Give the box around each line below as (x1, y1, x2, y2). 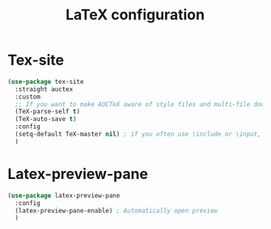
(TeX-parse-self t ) (15, 107, 81, 116)
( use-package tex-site (7, 77, 84, 85)
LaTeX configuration (65, 6, 205, 24)
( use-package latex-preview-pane (7, 191, 121, 199)
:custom (15, 93, 41, 101)
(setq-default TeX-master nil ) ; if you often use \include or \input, (15, 131, 262, 139)
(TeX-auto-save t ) (15, 115, 78, 123)
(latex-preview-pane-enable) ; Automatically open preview (15, 206, 218, 214)
